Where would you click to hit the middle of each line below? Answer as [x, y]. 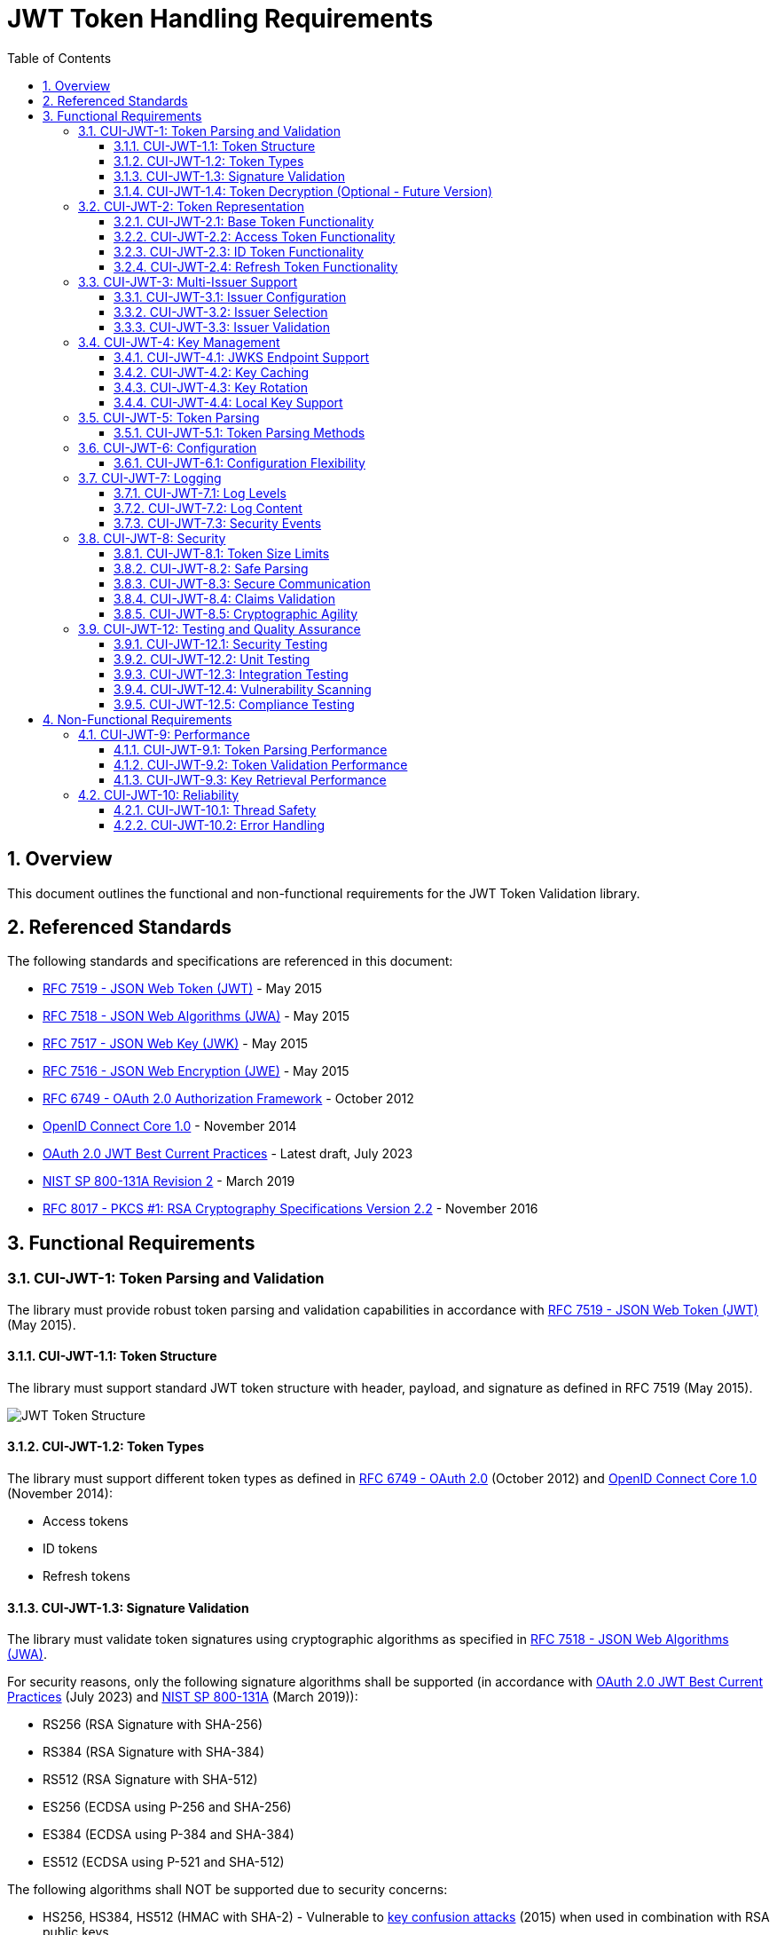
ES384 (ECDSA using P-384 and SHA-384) [169, 1835]
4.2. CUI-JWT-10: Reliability [159, 794]
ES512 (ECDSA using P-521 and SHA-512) [164, 1862]
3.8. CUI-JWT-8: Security [152, 538]
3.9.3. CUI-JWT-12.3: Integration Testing [231, 674]
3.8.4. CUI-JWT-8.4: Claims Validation [224, 598]
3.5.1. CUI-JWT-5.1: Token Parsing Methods [239, 432]
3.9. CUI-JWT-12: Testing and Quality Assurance [220, 628]
